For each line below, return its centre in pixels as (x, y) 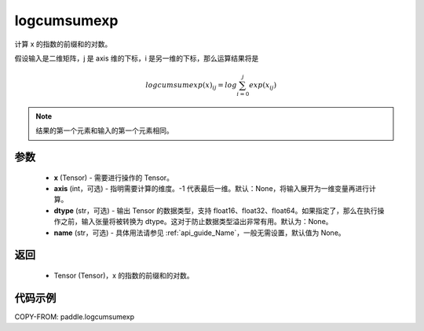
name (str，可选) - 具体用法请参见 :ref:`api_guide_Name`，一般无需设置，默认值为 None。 (199, 233)
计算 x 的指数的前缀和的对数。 (63, 44)
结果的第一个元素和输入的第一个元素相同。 (104, 131)
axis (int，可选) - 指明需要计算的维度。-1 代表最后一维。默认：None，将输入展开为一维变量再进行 (212, 189)
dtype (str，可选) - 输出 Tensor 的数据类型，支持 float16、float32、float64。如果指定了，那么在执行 (216, 210)
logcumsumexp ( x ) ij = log (191, 86)
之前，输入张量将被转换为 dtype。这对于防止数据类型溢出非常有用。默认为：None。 (196, 222)
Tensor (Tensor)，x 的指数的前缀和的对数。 (124, 276)
